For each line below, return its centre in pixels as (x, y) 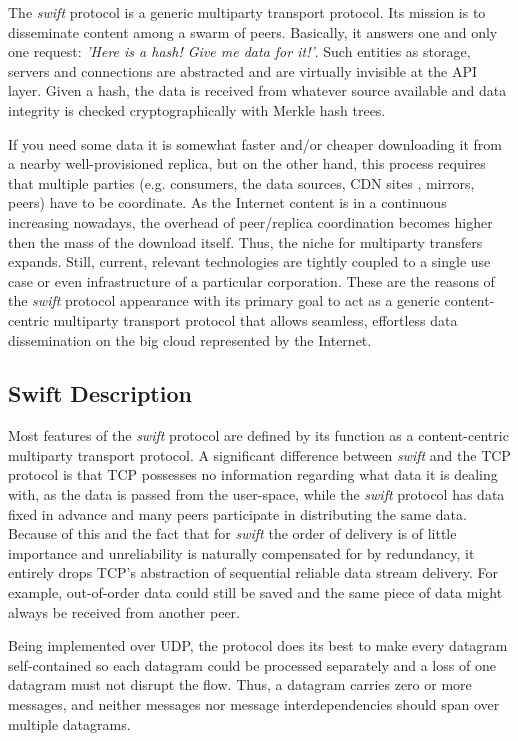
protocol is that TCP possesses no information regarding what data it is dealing (253, 474)
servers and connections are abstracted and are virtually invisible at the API (243, 70)
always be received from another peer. (124, 611)
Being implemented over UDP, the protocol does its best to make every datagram (258, 645)
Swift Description (100, 393)
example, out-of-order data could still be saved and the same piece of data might (255, 592)
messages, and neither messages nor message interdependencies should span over (254, 704)
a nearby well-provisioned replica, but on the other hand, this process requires (247, 163)
